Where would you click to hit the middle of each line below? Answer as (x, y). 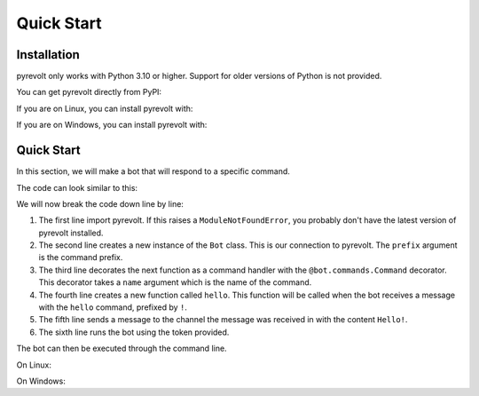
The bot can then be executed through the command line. (122, 348)
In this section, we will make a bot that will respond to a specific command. (153, 171)
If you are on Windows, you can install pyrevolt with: (112, 125)
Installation (48, 55)
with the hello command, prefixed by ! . (113, 307)
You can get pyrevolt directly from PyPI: (89, 92)
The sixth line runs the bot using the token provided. (134, 332)
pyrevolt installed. (71, 233)
